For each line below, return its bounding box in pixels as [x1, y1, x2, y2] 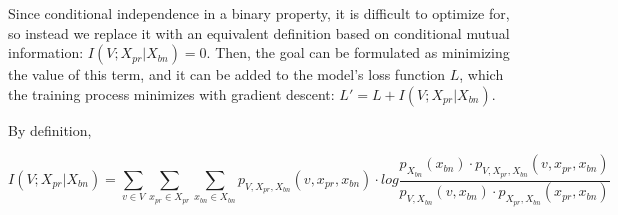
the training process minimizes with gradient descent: [8, 83, 335, 104]
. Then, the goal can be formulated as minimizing [206, 42, 510, 63]
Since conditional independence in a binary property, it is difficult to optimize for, [8, 3, 510, 23]
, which [459, 64, 504, 85]
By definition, [8, 119, 92, 140]
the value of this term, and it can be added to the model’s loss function [8, 64, 446, 85]
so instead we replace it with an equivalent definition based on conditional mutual [8, 22, 510, 43]
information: [8, 42, 84, 63]
